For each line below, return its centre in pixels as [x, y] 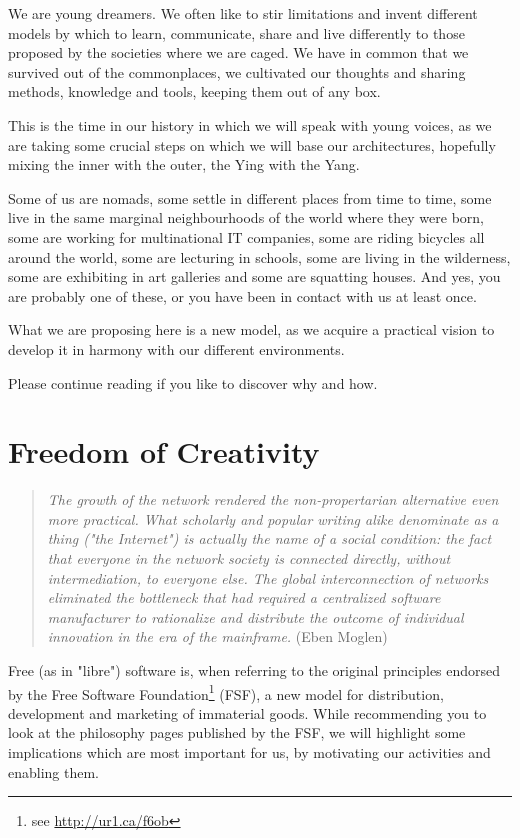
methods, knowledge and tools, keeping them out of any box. [194, 91]
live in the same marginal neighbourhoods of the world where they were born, [246, 217]
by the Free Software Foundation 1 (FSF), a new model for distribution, [226, 692]
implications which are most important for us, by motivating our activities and [249, 752]
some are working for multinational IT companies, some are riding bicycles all [246, 236]
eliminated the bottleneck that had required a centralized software [244, 597]
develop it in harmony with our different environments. [176, 348]
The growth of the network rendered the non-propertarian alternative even [273, 499]
